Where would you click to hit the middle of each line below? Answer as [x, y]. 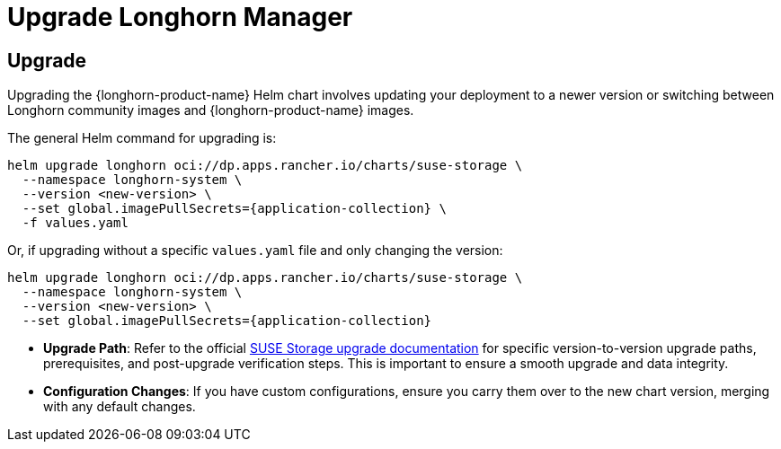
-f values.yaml [75, 223]
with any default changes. [120, 407]
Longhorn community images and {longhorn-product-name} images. [211, 110]
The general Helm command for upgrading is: [142, 138]
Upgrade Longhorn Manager [180, 17]
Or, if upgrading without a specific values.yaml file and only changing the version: [255, 251]
